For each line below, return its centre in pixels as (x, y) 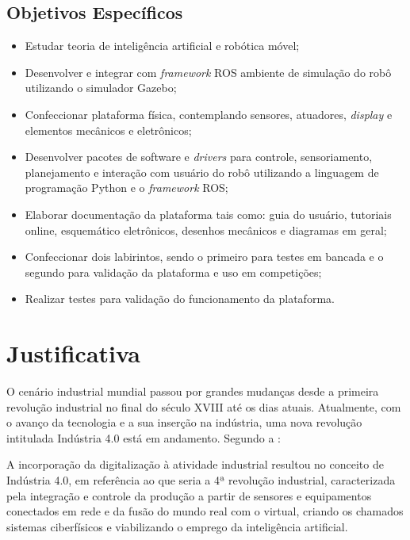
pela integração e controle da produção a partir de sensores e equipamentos (189, 495)
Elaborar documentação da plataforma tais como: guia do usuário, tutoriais (208, 214)
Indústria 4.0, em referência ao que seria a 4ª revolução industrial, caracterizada (201, 480)
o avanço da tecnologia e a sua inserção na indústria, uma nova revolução (184, 422)
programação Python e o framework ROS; (126, 188)
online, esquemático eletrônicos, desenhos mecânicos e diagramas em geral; (206, 230)
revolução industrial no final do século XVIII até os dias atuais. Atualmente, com (204, 406)
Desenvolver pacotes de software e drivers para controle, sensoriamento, (199, 157)
